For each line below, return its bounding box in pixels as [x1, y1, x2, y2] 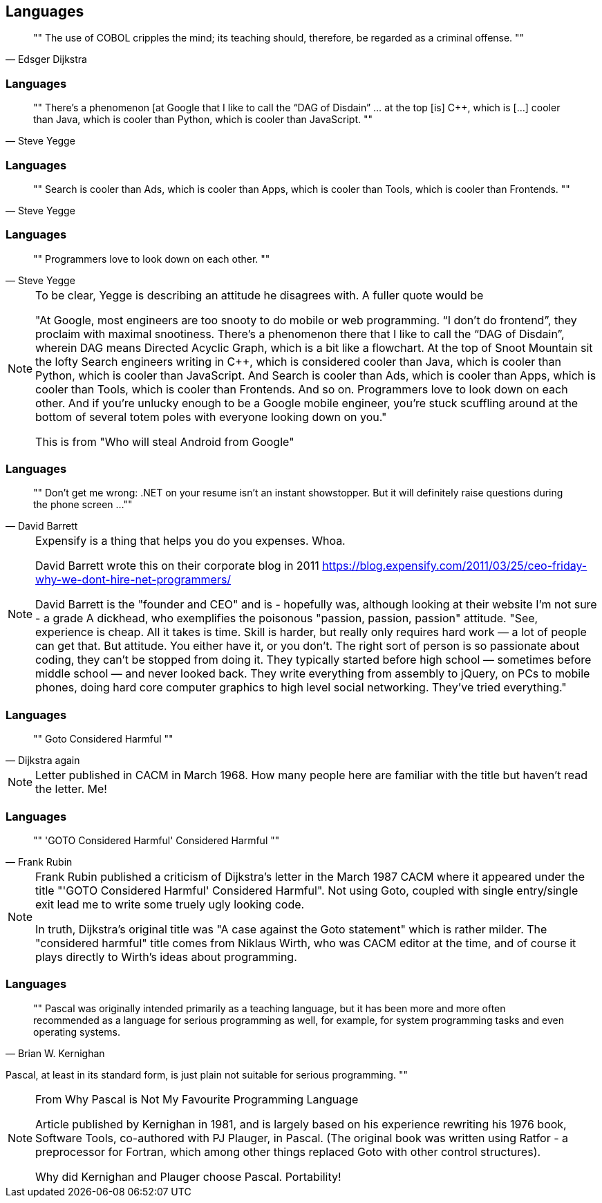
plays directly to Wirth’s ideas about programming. [35, 949, 297, 964]
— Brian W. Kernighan [6, 1047, 105, 1059]
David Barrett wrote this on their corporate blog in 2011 [35, 559, 319, 573]
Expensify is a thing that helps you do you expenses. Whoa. [35, 534, 346, 548]
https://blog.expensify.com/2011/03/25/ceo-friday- [322, 559, 587, 573]
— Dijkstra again [6, 754, 80, 767]
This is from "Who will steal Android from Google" [35, 434, 294, 449]
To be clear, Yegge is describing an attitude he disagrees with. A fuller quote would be [35, 288, 484, 302]
